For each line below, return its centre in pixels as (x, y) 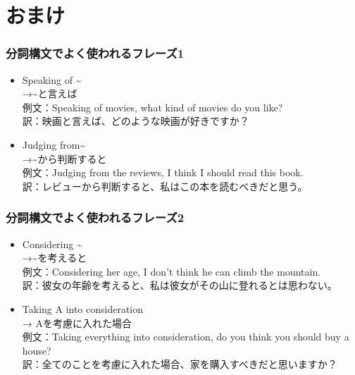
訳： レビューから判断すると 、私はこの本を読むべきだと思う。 (165, 186)
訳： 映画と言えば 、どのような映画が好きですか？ (136, 121)
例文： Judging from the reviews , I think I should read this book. (163, 172)
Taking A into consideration (83, 308)
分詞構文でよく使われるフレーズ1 (95, 53)
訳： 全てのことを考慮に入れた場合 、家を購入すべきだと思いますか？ (180, 364)
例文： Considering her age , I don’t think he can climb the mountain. (172, 271)
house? (37, 350)
